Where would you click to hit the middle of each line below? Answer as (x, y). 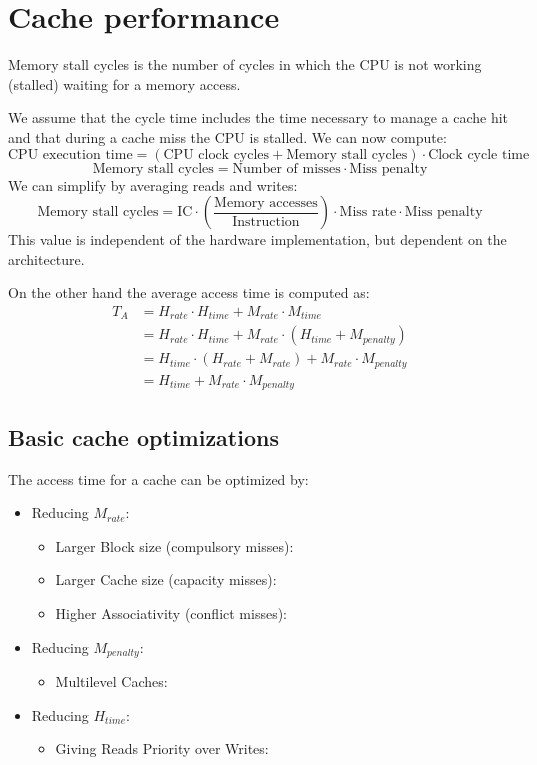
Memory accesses (266, 202)
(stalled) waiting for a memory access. (124, 83)
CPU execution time (70, 154)
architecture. (46, 258)
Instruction (266, 221)
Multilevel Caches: (111, 680)
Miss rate (368, 212)
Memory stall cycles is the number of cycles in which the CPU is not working (245, 64)
